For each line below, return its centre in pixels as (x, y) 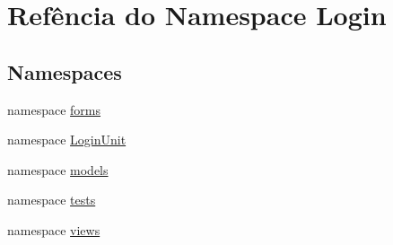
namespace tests (52, 200)
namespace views (54, 229)
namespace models (58, 169)
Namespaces (65, 71)
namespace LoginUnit (67, 140)
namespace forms (54, 109)
